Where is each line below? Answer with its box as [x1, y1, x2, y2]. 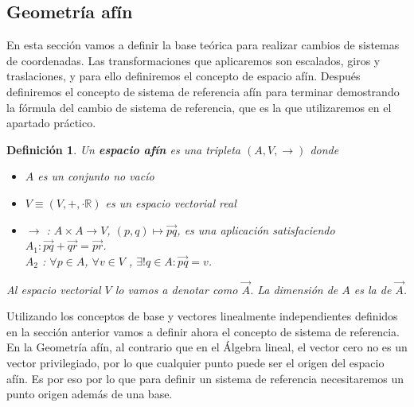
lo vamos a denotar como [115, 281, 238, 297]
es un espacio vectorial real [105, 194, 236, 211]
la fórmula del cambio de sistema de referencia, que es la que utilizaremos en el [6, 99, 392, 115]
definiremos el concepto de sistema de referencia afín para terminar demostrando [6, 83, 400, 99]
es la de [353, 281, 392, 297]
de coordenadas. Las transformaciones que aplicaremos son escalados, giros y [6, 52, 381, 68]
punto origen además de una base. [6, 386, 173, 402]
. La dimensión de [249, 281, 338, 297]
